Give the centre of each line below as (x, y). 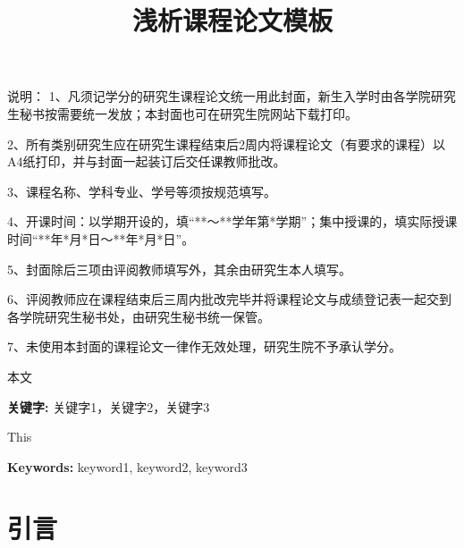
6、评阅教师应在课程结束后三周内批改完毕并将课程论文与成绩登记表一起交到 (229, 299)
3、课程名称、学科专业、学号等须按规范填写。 (142, 191)
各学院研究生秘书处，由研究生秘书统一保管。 (139, 316)
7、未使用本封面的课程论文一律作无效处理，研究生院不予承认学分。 (204, 346)
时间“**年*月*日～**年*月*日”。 (101, 238)
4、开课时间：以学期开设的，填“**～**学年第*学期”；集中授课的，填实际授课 (232, 221)
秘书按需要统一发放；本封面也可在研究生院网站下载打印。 (188, 113)
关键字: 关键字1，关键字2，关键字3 (109, 406)
